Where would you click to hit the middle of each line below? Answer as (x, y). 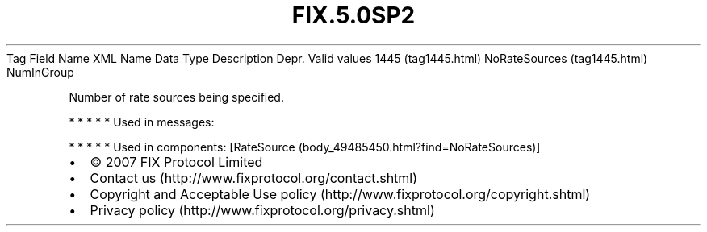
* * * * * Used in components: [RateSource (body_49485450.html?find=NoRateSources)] (305, 147)
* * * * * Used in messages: (142, 122)
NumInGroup (40, 72)
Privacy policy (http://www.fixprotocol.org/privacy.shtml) (262, 210)
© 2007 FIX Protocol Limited (176, 162)
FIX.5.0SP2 (353, 15)
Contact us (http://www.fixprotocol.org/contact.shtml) (254, 178)
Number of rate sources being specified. (176, 97)
